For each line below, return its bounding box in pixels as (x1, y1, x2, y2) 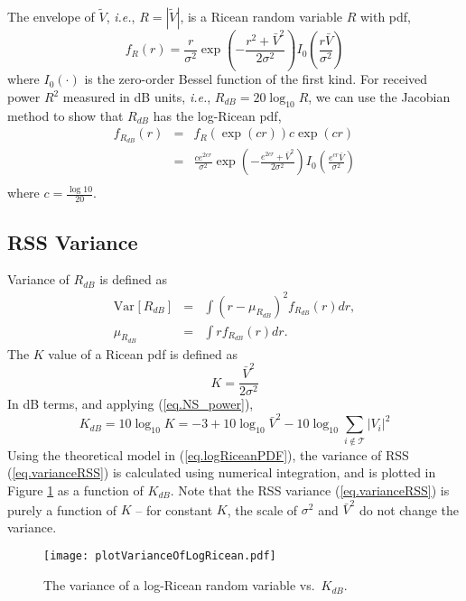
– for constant (135, 500, 213, 519)
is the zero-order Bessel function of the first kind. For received (84, 69, 428, 88)
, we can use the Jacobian (308, 88, 451, 106)
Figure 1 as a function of (7, 480, 144, 499)
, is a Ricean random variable (180, 7, 343, 25)
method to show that (7, 106, 124, 125)
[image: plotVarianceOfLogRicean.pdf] (43, 550, 276, 563)
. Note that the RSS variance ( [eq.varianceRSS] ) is (170, 480, 450, 499)
